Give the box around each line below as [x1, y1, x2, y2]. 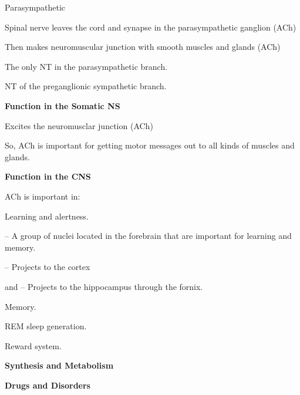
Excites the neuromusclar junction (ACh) [5, 119, 153, 131]
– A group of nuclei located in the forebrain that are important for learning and [5, 229, 292, 242]
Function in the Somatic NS [5, 99, 120, 112]
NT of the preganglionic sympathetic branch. [5, 80, 167, 92]
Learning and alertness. [5, 210, 89, 222]
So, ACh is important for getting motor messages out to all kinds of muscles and [5, 139, 295, 151]
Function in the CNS [5, 170, 91, 183]
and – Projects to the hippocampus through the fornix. [5, 280, 203, 292]
